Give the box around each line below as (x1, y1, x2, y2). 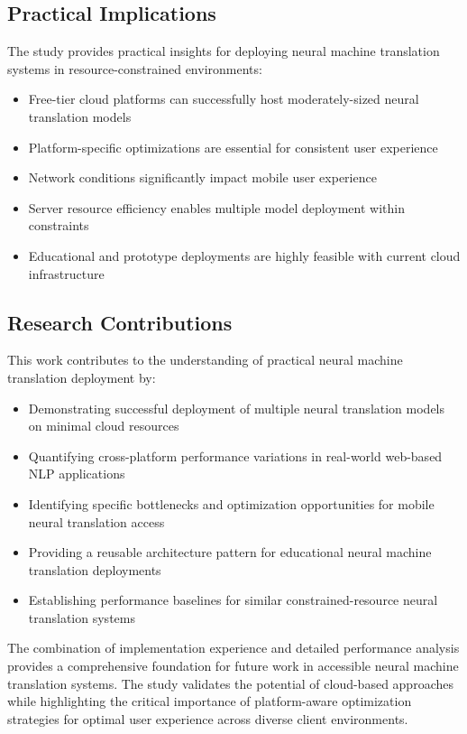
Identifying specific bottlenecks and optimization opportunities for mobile (28, 494, 435, 513)
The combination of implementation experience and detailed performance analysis (7, 638, 460, 657)
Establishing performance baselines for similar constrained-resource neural (28, 590, 438, 609)
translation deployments (28, 560, 161, 579)
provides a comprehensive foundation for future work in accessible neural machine (7, 656, 459, 675)
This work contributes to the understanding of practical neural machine (7, 350, 403, 369)
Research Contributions (7, 308, 233, 336)
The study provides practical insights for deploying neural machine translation (7, 42, 440, 60)
